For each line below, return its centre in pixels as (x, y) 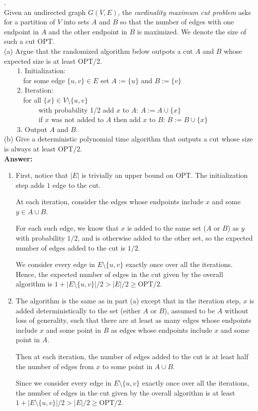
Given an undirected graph (45, 12)
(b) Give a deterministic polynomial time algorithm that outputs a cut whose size (129, 139)
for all (32, 99)
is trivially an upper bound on (128, 175)
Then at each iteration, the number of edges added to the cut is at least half (132, 356)
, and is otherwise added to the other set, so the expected (165, 238)
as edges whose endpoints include (162, 330)
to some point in (128, 366)
